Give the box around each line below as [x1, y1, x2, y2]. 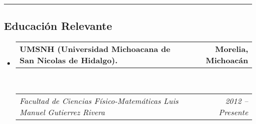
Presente [219, 106, 248, 118]
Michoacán [206, 54, 248, 66]
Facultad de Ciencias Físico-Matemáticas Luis [19, 95, 179, 106]
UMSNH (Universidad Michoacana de [19, 43, 171, 55]
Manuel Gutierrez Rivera [19, 106, 105, 118]
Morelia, [215, 43, 248, 55]
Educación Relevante [4, 18, 112, 33]
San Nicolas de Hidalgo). [19, 54, 118, 66]
